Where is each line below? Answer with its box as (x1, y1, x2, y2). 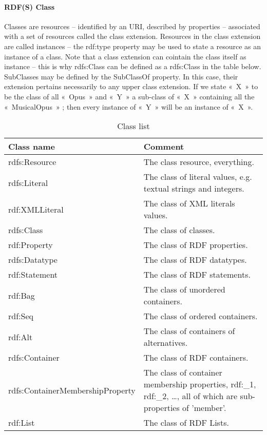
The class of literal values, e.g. (143, 171, 252, 183)
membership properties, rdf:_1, (143, 378, 256, 390)
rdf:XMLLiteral (8, 203, 64, 215)
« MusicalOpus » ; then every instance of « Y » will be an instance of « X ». (4, 101, 253, 112)
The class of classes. (143, 224, 215, 236)
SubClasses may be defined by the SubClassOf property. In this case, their (4, 71, 238, 81)
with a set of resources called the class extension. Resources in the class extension (4, 31, 261, 42)
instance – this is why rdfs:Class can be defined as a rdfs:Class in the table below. (4, 61, 261, 72)
